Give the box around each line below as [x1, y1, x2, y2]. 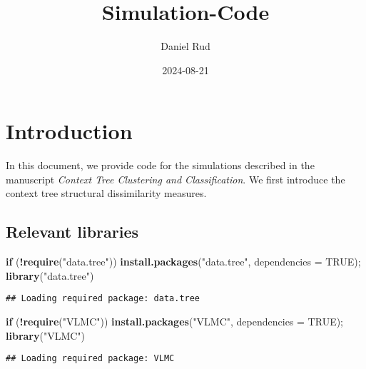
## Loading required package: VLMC [6, 353, 175, 364]
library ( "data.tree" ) [6, 268, 94, 283]
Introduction [6, 116, 133, 146]
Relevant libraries [6, 221, 139, 243]
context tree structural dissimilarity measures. [6, 186, 207, 201]
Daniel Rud [161, 39, 210, 54]
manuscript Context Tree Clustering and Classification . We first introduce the [6, 171, 345, 186]
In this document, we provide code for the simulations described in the [6, 158, 315, 173]
